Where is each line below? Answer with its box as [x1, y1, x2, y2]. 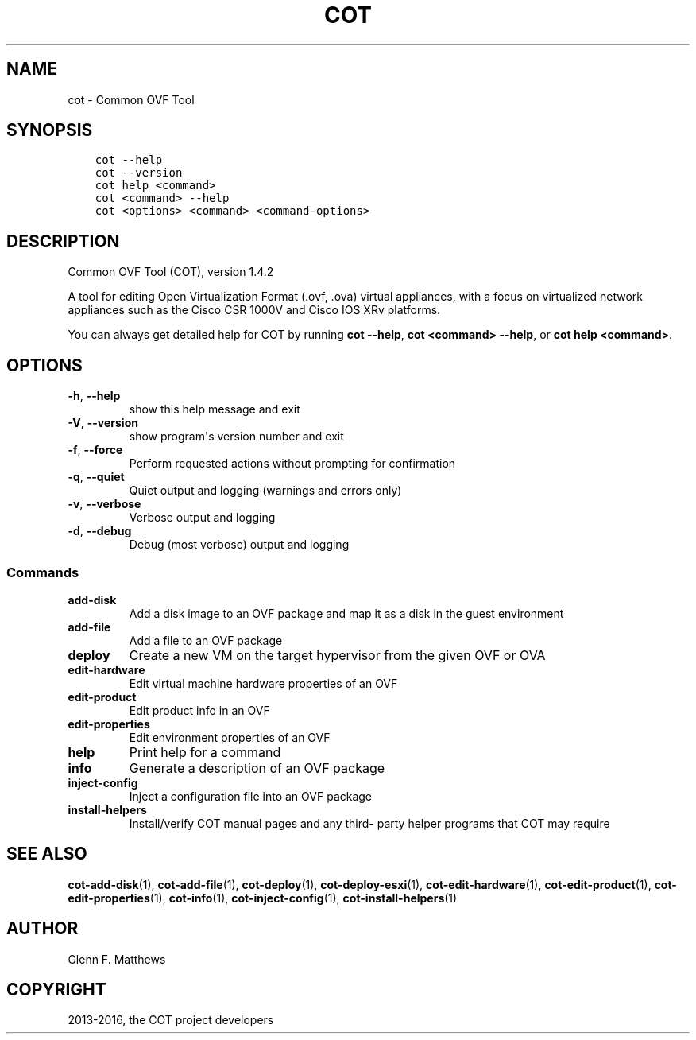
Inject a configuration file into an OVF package [129, 789, 373, 803]
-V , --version [68, 416, 138, 430]
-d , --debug [68, 524, 132, 538]
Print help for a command [129, 743, 281, 760]
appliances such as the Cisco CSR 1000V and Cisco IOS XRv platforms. [68, 303, 441, 317]
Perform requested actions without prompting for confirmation [129, 456, 456, 471]
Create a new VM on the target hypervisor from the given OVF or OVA [129, 646, 546, 663]
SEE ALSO [6, 844, 87, 864]
